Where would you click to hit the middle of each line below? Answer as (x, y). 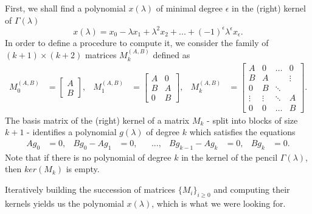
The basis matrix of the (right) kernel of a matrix (97, 120)
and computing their (252, 189)
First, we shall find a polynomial (65, 8)
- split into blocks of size (252, 120)
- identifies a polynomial (72, 132)
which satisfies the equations (242, 132)
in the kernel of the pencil (230, 157)
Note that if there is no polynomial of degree (88, 157)
